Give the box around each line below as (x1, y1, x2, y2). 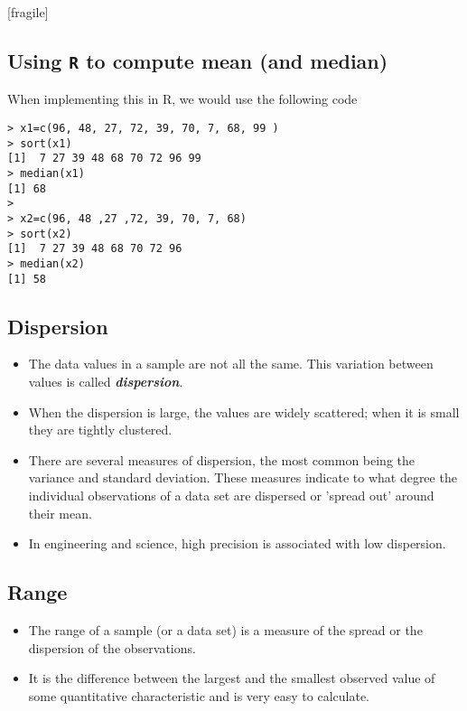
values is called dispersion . (28, 371, 183, 390)
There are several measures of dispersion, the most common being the (28, 450, 416, 469)
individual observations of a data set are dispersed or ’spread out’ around (28, 485, 434, 504)
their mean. (28, 503, 92, 522)
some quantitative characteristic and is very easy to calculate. (28, 686, 370, 705)
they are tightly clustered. (28, 420, 173, 439)
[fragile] (7, 3, 49, 21)
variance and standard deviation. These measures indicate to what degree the (28, 468, 457, 487)
